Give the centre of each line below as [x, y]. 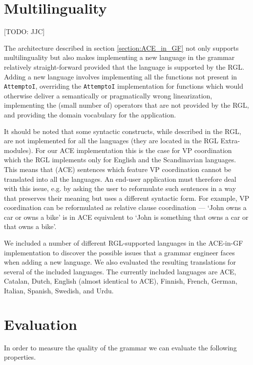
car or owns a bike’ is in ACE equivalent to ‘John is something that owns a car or [126, 217]
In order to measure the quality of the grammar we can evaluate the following [120, 347]
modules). [19, 150]
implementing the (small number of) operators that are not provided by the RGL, [126, 105]
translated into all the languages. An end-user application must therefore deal [120, 179]
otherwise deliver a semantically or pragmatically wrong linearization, [108, 95]
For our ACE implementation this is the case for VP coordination [134, 150]
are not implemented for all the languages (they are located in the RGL [111, 141]
